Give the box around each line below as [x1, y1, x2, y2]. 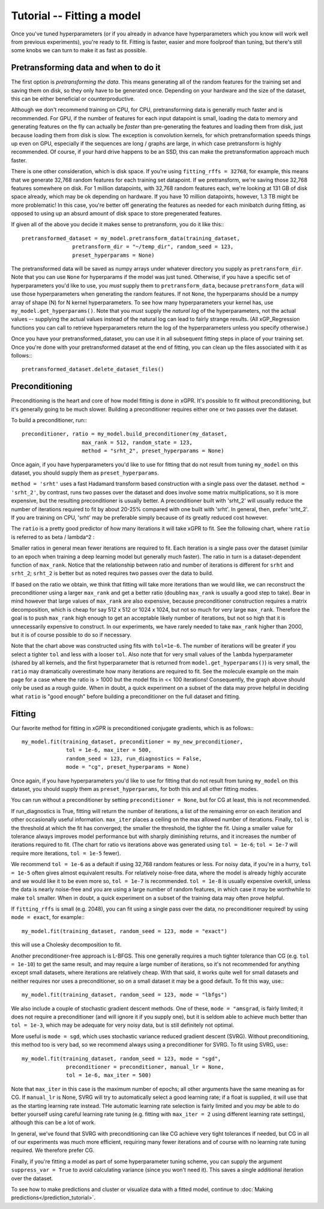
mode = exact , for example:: [11, 914, 85, 921]
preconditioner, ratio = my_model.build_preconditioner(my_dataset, [22, 431, 227, 437]
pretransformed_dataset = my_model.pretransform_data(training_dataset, [22, 235, 240, 242]
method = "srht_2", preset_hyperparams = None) [82, 448, 224, 454]
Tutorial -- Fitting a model [11, 9, 141, 22]
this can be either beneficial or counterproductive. [11, 95, 135, 102]
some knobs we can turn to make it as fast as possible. [11, 47, 147, 54]
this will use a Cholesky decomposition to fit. [11, 941, 122, 949]
